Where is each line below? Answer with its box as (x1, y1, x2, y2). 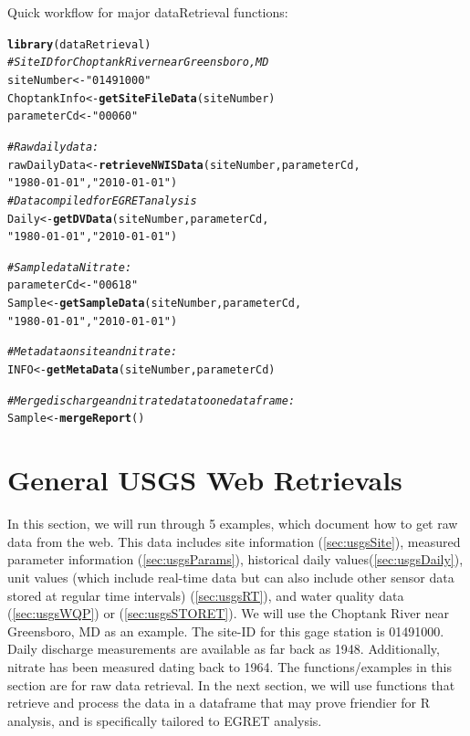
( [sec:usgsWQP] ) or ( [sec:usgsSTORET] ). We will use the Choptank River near (7, 604, 450, 623)
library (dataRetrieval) (7, 37, 151, 51)
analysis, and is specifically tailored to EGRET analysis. (7, 710, 322, 730)
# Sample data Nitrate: (7, 260, 132, 274)
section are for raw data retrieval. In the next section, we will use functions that (7, 675, 455, 694)
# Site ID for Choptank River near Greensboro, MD (7, 56, 269, 69)
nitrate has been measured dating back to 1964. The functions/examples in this (7, 657, 452, 676)
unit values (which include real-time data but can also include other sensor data (7, 567, 454, 586)
